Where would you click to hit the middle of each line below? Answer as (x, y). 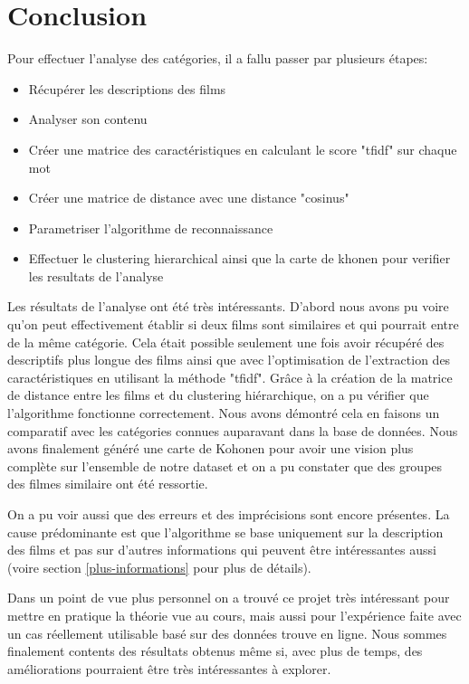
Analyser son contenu (88, 119)
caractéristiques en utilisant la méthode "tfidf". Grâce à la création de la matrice (230, 377)
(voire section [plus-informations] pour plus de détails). (159, 567)
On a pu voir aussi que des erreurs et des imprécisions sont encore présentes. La (229, 514)
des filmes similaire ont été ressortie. (108, 484)
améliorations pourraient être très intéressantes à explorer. (169, 668)
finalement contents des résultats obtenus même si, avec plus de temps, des (215, 651)
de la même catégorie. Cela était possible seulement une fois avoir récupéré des (226, 342)
